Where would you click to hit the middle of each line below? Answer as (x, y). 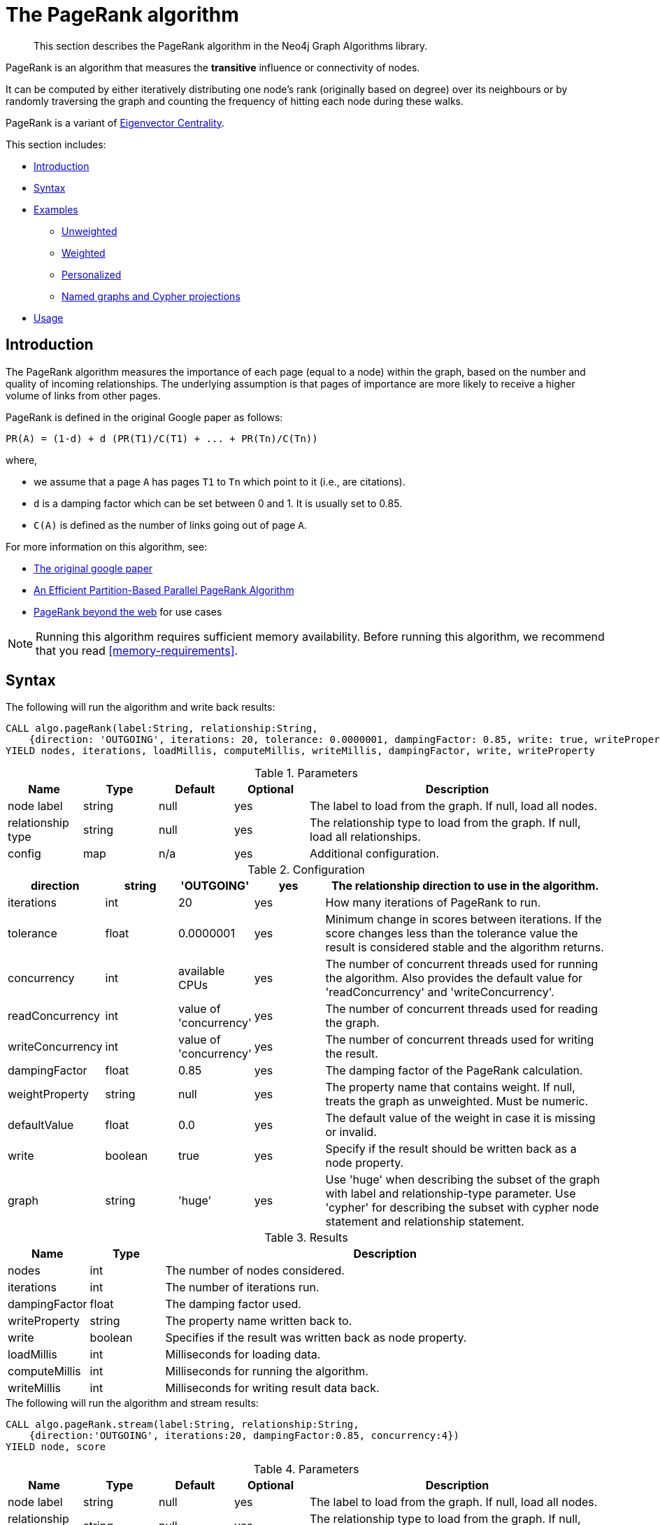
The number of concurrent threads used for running (462, 964)
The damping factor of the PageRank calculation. (454, 1071)
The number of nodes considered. (255, 1271)
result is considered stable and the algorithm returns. (465, 948)
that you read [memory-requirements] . (137, 650)
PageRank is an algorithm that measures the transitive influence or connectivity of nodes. (213, 67)
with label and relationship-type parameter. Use (451, 1194)
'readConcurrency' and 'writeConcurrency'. (440, 992)
